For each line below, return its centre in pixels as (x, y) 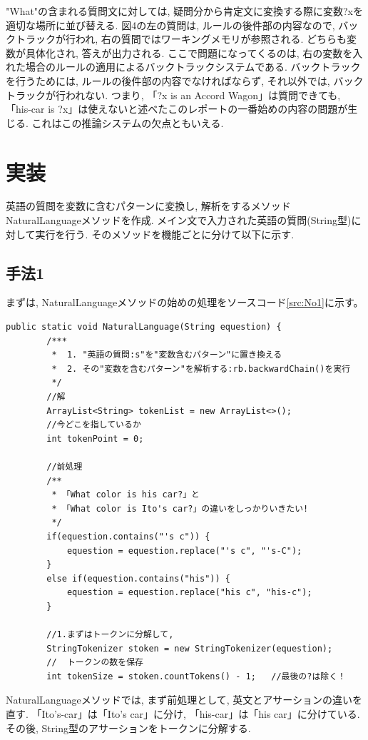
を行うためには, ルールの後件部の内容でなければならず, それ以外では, (168, 80)
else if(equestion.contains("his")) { (138, 578)
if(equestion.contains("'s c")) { (128, 536)
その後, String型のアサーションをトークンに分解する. (128, 728)
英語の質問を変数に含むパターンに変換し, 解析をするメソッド (148, 206)
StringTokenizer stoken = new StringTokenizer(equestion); (190, 648)
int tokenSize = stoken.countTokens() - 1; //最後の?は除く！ (196, 676)
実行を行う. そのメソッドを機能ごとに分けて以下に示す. (165, 234)
